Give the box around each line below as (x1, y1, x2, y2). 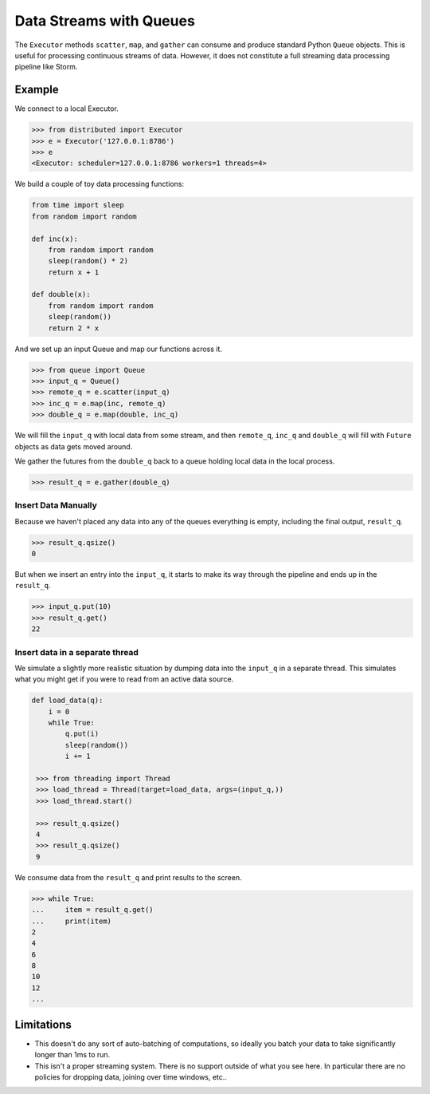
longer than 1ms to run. (34, 1050, 111, 1060)
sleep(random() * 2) (48, 256, 129, 266)
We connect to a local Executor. (14, 104, 119, 113)
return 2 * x (48, 323, 100, 333)
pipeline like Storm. (14, 62, 78, 72)
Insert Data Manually (14, 500, 97, 511)
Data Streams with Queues (14, 12, 195, 30)
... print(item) (31, 916, 111, 926)
